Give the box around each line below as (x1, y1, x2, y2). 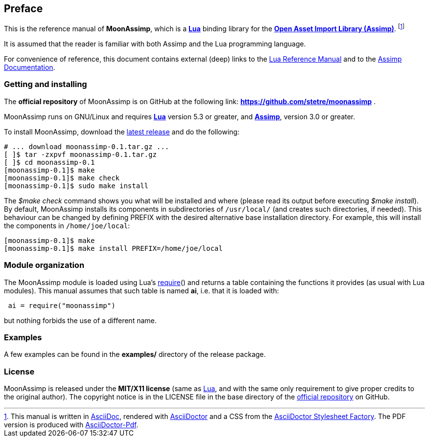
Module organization (4, 260, 85, 270)
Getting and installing (4, 79, 87, 89)
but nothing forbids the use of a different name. (4, 316, 157, 325)
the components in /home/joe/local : (4, 221, 130, 230)
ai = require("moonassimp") (8, 301, 116, 309)
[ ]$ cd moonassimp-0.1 (4, 158, 95, 166)
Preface (4, 2, 43, 15)
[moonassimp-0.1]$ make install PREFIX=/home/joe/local (4, 244, 223, 252)
